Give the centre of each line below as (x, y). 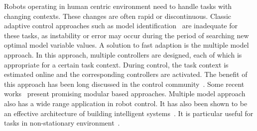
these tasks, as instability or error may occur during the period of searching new (127, 35)
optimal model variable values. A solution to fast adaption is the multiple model (127, 45)
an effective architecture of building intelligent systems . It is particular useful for (129, 113)
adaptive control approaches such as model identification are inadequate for (121, 26)
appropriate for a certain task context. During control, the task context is (116, 64)
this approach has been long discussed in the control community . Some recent (124, 84)
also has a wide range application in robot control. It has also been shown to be (126, 103)
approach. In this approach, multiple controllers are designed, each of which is (123, 54)
